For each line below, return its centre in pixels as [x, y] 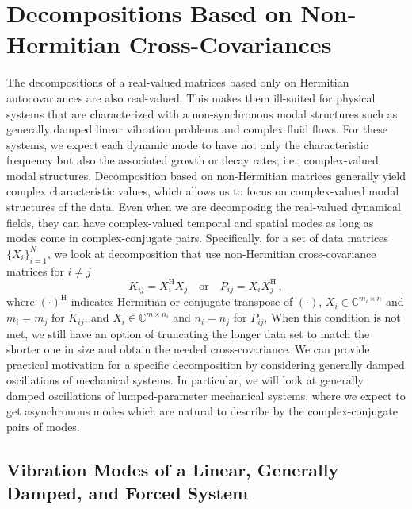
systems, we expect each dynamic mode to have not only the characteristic [187, 144]
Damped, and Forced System [128, 493]
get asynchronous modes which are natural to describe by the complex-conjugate [202, 411]
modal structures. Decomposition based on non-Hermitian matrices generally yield [206, 175]
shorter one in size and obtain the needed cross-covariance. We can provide [188, 349]
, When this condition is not [332, 317]
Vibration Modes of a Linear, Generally [173, 470]
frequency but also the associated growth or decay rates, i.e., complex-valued [193, 160]
